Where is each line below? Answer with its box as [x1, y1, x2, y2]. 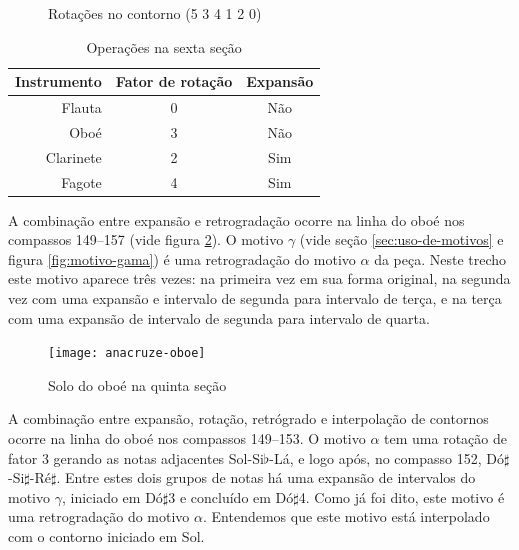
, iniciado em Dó [61, 486, 163, 507]
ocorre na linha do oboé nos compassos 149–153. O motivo [8, 428, 366, 449]
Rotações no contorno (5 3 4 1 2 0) [48, 3, 262, 23]
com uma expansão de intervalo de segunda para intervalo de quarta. [8, 307, 430, 328]
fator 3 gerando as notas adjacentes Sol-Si [8, 447, 264, 468]
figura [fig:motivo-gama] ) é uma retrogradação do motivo [8, 248, 356, 269]
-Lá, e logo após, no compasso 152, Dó [269, 447, 504, 468]
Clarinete [45, 146, 102, 167]
